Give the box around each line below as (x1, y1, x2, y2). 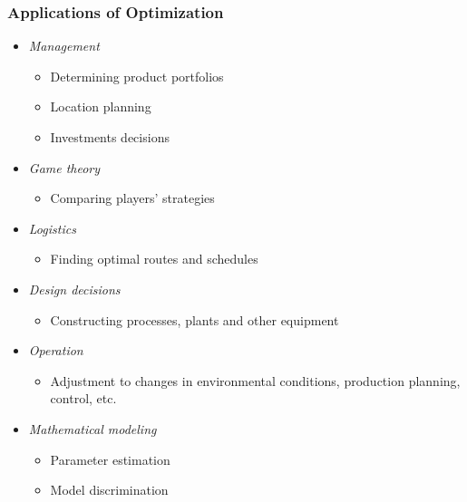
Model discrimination (50, 480, 169, 499)
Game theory (28, 158, 101, 177)
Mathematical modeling (28, 419, 157, 438)
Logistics (28, 218, 76, 237)
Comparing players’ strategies (50, 188, 215, 208)
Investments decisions (50, 128, 170, 146)
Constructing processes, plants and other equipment (50, 310, 339, 329)
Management (28, 36, 100, 55)
